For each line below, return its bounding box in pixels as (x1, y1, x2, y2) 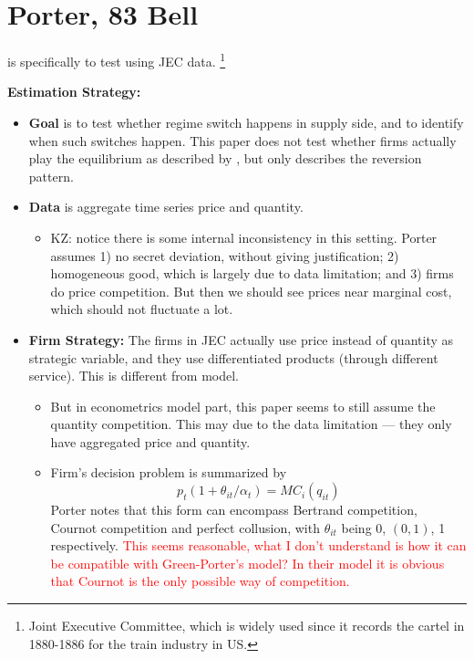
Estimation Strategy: (7, 82, 141, 101)
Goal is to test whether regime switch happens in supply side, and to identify (28, 112, 464, 131)
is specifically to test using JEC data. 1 (7, 49, 226, 70)
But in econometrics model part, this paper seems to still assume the (50, 396, 436, 415)
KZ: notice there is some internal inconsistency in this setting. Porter (50, 227, 438, 246)
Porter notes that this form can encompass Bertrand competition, (50, 500, 417, 519)
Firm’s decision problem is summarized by (50, 463, 287, 482)
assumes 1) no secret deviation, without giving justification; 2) (50, 246, 399, 265)
